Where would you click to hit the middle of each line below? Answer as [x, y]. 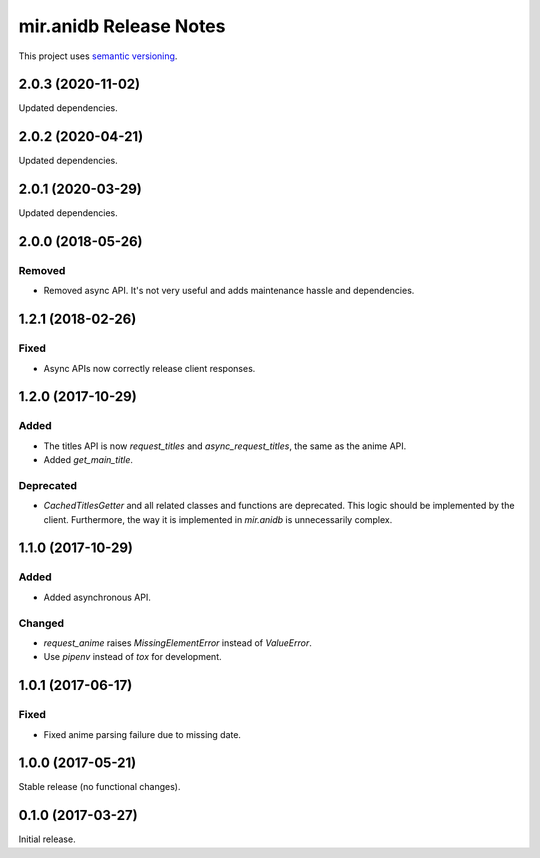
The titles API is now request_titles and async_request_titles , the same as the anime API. [225, 446]
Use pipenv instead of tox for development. [132, 657]
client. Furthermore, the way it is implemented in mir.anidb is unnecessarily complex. [218, 519]
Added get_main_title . [88, 460]
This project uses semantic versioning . [98, 56]
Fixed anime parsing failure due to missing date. [142, 734]
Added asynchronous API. [97, 597]
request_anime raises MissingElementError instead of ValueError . [177, 642]
